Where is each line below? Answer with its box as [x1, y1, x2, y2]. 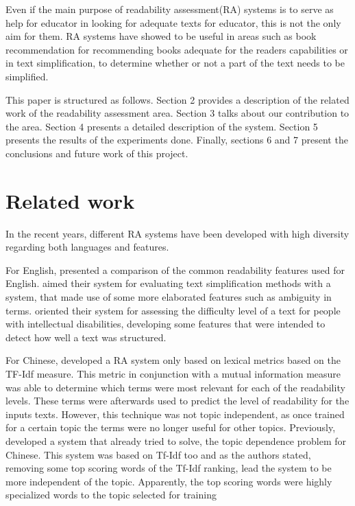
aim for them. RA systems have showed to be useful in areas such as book [5, 29, 317, 43]
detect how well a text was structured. [5, 330, 167, 344]
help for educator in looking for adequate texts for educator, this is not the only [5, 15, 341, 30]
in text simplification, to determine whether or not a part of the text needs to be [5, 56, 345, 70]
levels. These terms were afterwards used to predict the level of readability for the [5, 393, 350, 408]
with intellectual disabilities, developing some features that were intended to [5, 317, 326, 331]
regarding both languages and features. [5, 240, 169, 254]
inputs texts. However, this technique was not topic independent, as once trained [5, 406, 345, 421]
